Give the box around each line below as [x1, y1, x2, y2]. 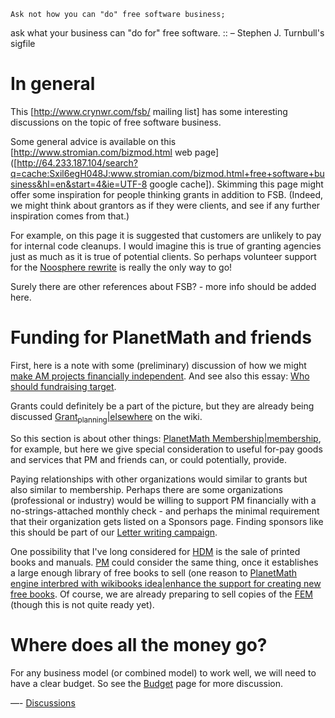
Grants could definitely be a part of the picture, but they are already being [10, 400, 315, 412]
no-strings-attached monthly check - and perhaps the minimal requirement [10, 505, 320, 517]
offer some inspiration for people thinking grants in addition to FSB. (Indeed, [10, 188, 324, 200]
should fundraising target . [10, 380, 117, 392]
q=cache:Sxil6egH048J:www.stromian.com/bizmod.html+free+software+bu [10, 167, 325, 179]
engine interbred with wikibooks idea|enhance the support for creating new [10, 577, 322, 589]
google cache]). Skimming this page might [149, 178, 324, 190]
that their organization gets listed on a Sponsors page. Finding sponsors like [10, 515, 324, 527]
